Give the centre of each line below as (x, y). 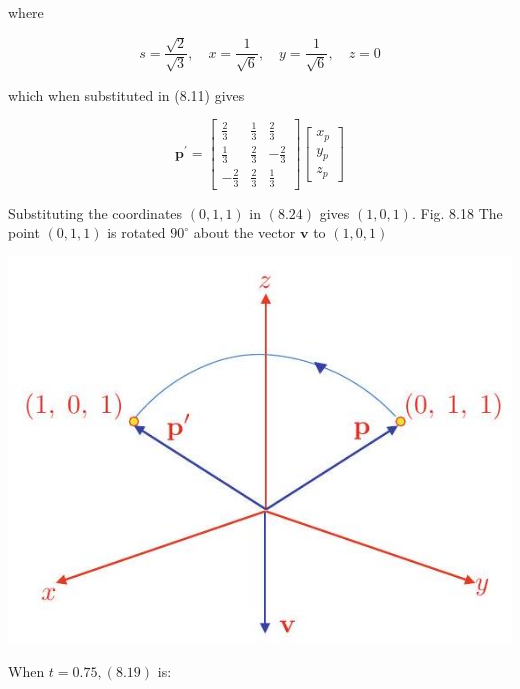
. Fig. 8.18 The (457, 212)
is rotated (136, 232)
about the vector (244, 232)
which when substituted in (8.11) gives (126, 94)
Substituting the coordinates (95, 212)
